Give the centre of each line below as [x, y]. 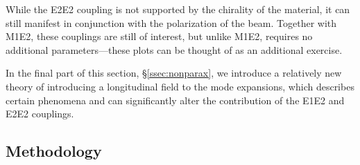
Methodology [54, 151]
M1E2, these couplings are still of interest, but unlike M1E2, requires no [159, 36]
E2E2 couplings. [40, 114]
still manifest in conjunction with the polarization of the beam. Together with [171, 22]
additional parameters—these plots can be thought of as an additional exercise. [174, 49]
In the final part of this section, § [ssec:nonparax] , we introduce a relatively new [174, 73]
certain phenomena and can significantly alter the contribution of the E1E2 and [175, 100]
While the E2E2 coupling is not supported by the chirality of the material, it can [178, 9]
